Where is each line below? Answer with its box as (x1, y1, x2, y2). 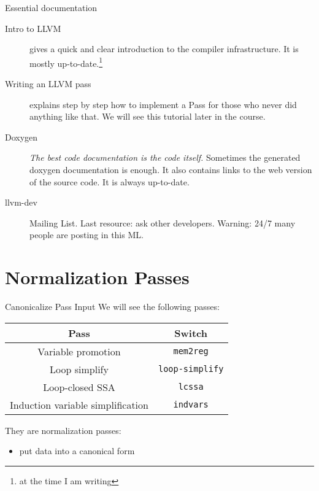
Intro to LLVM (5, 21, 61, 34)
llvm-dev (5, 196, 37, 209)
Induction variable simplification (10, 397, 148, 412)
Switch (174, 325, 207, 340)
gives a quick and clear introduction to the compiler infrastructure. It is (29, 42, 299, 55)
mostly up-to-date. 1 (29, 55, 103, 69)
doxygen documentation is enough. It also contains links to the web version (29, 163, 312, 176)
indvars (173, 400, 209, 410)
